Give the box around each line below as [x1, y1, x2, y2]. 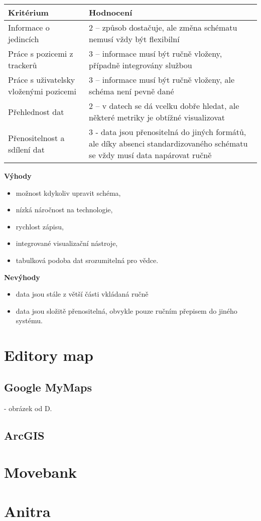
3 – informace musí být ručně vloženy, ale [89, 74, 235, 85]
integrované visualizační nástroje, [16, 238, 118, 248]
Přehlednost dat [8, 105, 64, 117]
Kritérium [8, 7, 49, 18]
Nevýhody [4, 272, 40, 282]
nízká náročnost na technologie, [16, 204, 113, 215]
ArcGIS [4, 427, 45, 443]
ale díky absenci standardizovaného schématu [89, 138, 248, 149]
